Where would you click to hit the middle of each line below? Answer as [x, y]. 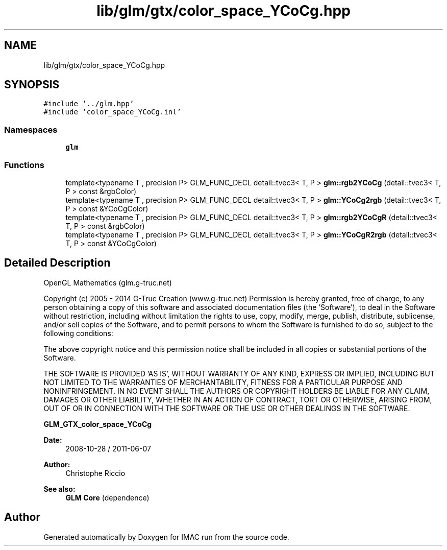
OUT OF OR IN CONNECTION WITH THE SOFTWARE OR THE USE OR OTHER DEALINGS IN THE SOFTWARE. [227, 408]
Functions [24, 165]
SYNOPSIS [32, 85]
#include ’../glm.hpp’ [89, 104]
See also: [59, 489]
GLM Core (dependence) [107, 497]
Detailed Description [57, 263]
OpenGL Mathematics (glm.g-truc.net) [108, 282]
